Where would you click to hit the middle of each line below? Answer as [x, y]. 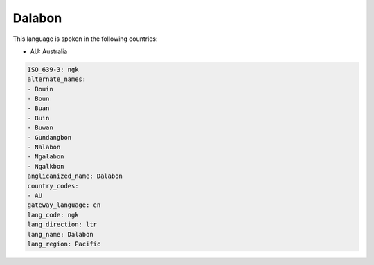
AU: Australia [49, 51]
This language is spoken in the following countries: [85, 39]
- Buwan [40, 128]
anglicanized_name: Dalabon [75, 176]
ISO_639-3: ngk [53, 70]
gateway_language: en [64, 205]
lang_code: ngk [53, 215]
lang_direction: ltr [62, 225]
